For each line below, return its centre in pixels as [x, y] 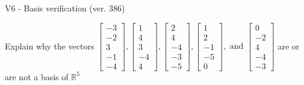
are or [289, 46]
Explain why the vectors [50, 46]
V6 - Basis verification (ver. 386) [65, 8]
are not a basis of [37, 76]
